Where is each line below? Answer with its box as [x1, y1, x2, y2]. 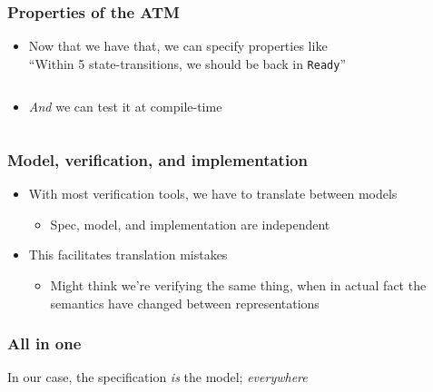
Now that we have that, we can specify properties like [28, 36, 328, 55]
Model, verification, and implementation [7, 148, 308, 171]
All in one [7, 332, 82, 355]
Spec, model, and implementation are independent [50, 214, 330, 233]
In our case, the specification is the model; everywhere [7, 367, 308, 387]
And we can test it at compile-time [28, 97, 222, 116]
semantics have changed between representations [50, 293, 320, 312]
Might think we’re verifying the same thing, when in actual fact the [50, 276, 427, 295]
